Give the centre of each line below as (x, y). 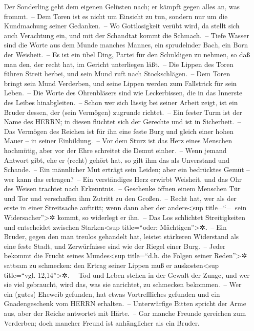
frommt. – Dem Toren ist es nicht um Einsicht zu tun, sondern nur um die (116, 16)
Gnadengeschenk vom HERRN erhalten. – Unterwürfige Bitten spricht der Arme (125, 303)
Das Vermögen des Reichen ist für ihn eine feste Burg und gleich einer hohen (119, 131)
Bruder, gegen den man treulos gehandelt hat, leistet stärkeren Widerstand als (121, 236)
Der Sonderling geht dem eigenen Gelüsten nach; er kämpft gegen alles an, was (122, 6)
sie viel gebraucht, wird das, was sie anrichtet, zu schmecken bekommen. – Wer (123, 284)
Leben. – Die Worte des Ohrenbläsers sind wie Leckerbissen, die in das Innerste (123, 93)
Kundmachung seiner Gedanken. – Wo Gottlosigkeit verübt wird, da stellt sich (122, 26)
